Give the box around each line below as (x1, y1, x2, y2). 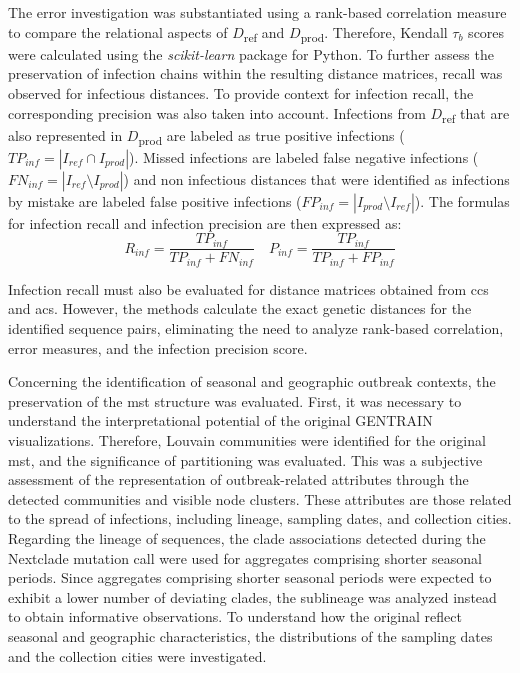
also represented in (8, 124, 123, 145)
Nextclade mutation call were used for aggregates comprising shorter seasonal (8, 547, 482, 568)
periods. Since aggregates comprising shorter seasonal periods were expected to (8, 567, 492, 588)
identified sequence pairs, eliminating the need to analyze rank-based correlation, (8, 318, 504, 339)
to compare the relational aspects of (8, 21, 228, 42)
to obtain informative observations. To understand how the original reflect (8, 606, 462, 627)
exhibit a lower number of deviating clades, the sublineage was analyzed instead (8, 586, 497, 607)
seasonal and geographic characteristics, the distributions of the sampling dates (8, 625, 493, 646)
